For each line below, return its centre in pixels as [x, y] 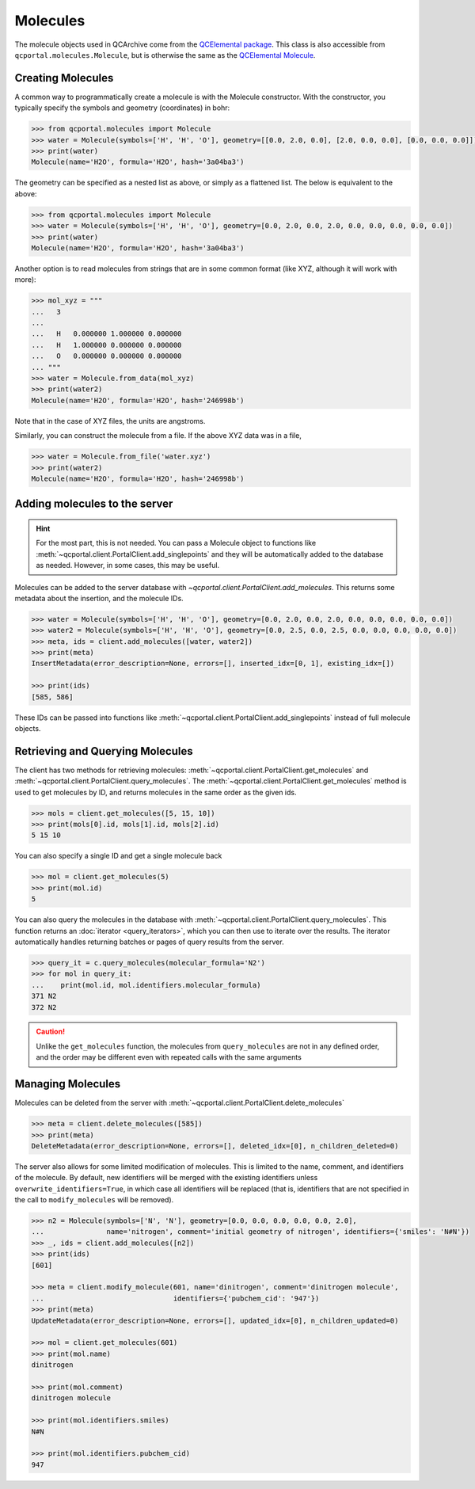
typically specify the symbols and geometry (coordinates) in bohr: [122, 108]
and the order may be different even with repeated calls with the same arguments [169, 1057]
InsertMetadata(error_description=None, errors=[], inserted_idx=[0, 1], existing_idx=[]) [213, 664]
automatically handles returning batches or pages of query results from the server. [149, 942]
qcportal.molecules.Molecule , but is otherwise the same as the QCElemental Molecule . [165, 55]
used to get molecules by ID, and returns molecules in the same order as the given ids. [156, 792]
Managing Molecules [68, 1084]
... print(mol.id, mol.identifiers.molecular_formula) [146, 985]
